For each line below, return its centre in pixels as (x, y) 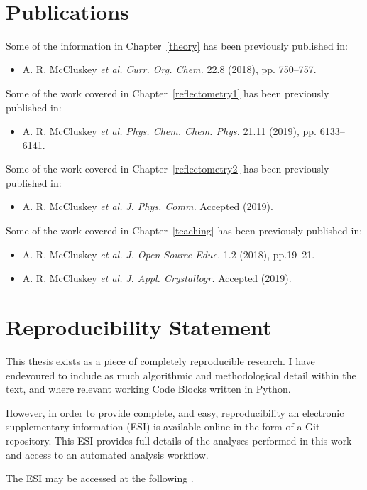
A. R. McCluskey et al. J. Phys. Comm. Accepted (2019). (148, 206)
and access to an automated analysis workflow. (107, 454)
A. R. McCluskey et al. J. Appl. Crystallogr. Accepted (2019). (157, 278)
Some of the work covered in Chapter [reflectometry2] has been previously (168, 169)
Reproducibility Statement (139, 327)
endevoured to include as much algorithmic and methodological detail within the (181, 375)
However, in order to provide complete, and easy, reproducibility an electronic (175, 412)
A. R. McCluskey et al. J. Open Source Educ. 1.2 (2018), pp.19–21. (169, 254)
